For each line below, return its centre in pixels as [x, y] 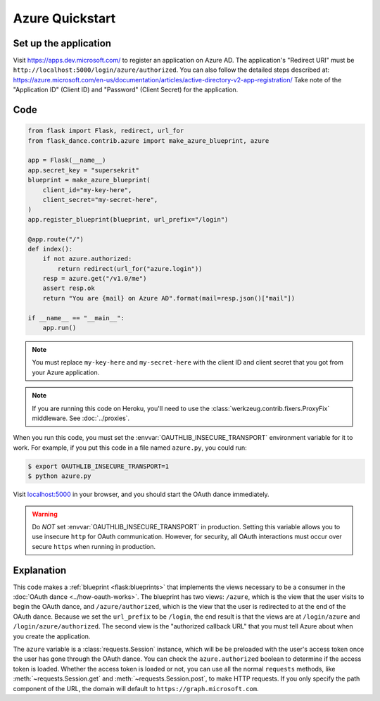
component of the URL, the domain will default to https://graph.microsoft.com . [136, 688]
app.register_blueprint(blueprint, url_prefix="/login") [128, 219]
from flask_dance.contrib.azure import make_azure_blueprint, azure [148, 140]
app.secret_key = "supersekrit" [84, 170]
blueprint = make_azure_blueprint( [89, 180]
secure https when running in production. [94, 546]
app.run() [59, 328]
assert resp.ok [69, 288]
